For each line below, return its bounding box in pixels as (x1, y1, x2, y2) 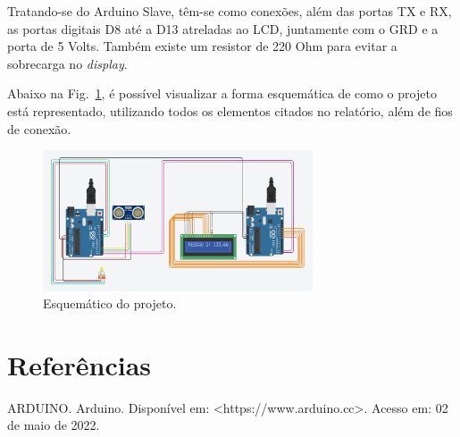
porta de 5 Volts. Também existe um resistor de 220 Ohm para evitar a (7, 37, 397, 55)
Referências (7, 346, 152, 382)
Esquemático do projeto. (43, 294, 177, 313)
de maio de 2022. (7, 416, 100, 434)
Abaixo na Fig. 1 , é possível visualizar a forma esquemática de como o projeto (7, 84, 437, 103)
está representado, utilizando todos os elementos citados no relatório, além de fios (7, 101, 453, 120)
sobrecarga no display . (7, 54, 128, 72)
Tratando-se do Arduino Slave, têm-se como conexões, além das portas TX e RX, (7, 2, 452, 20)
